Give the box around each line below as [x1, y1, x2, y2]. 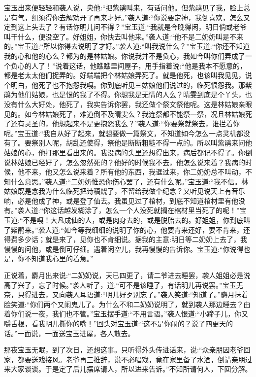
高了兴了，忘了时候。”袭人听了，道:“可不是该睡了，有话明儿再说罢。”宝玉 [4, 279, 236, 290]
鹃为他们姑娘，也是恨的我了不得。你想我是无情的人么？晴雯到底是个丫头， [4, 89, 245, 100]
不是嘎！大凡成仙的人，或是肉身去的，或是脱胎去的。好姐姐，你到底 [23, 215, 244, 225]
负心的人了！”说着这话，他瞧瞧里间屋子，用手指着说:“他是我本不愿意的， [10, 60, 247, 70]
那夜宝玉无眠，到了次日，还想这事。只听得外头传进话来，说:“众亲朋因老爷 [4, 344, 244, 355]
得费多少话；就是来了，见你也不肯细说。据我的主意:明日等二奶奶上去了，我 [4, 234, 247, 244]
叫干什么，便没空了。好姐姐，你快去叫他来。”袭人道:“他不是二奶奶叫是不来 [4, 31, 244, 41]
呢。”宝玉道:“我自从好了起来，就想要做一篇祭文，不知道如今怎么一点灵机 [4, 128, 237, 138]
